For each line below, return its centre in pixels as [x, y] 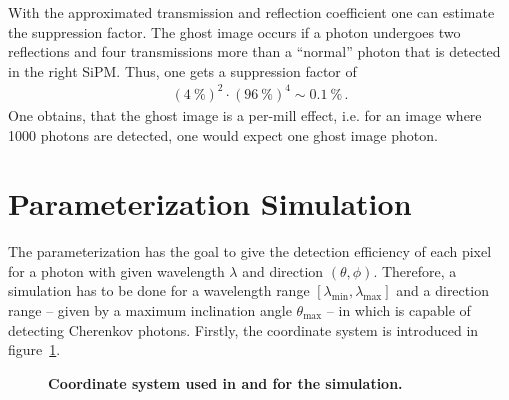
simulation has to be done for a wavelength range [159, 290]
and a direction [442, 290]
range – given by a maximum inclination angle [150, 310]
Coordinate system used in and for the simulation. [225, 382]
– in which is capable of [398, 310]
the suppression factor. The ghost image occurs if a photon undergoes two [234, 31]
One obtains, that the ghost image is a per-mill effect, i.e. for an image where [245, 114]
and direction [283, 270]
